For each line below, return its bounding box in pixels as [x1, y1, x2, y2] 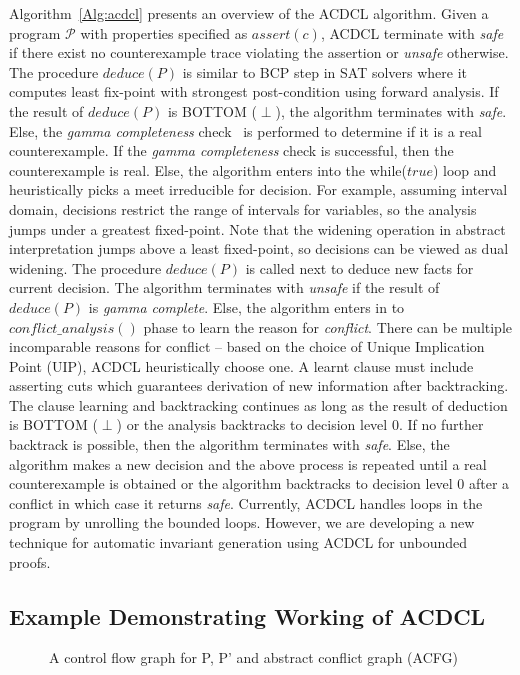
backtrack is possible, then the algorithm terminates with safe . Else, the [9, 434, 450, 455]
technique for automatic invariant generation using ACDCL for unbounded [9, 532, 468, 553]
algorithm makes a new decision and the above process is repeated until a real [9, 453, 487, 474]
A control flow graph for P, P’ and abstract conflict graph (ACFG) [49, 647, 458, 668]
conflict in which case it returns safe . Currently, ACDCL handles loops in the [9, 492, 483, 513]
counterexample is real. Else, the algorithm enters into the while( [9, 159, 408, 180]
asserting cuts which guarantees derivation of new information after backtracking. [9, 375, 509, 396]
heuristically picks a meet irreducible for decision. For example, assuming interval [9, 179, 508, 200]
